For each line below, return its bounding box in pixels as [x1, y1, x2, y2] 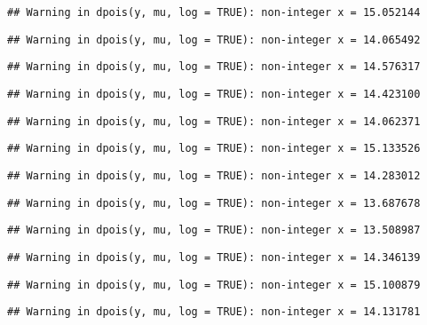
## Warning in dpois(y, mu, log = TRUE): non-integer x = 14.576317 [7, 60, 421, 74]
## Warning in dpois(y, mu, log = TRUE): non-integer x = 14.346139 [7, 250, 421, 264]
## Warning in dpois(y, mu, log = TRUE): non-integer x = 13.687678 [7, 196, 421, 210]
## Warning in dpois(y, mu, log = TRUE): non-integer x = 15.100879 [7, 278, 421, 291]
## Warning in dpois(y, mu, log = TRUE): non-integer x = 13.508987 [7, 224, 421, 237]
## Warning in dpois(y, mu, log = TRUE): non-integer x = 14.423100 [7, 87, 421, 100]
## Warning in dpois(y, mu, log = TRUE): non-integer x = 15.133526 [7, 142, 421, 155]
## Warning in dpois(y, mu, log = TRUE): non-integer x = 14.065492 [7, 33, 421, 46]
